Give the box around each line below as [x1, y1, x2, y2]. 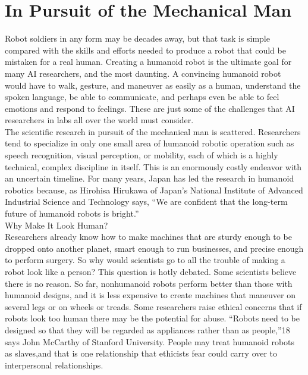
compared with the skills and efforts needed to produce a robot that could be [5, 43, 286, 56]
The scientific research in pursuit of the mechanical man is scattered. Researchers [5, 125, 301, 137]
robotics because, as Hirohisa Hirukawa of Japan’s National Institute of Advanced [5, 183, 303, 196]
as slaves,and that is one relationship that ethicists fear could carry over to [5, 347, 278, 360]
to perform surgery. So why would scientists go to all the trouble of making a [5, 254, 285, 266]
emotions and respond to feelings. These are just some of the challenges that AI [5, 102, 295, 114]
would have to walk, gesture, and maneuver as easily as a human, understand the [5, 79, 301, 91]
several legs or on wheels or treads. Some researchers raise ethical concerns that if [5, 300, 302, 312]
